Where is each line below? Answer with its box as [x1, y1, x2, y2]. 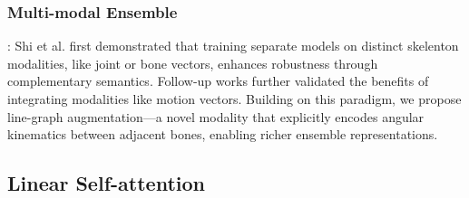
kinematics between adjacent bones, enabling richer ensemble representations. [7, 125, 438, 144]
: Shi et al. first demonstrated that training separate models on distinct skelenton [7, 36, 459, 55]
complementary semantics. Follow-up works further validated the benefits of [7, 71, 429, 90]
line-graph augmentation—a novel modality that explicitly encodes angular [7, 107, 425, 126]
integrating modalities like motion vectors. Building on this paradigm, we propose [7, 90, 462, 108]
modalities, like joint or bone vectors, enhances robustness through [7, 53, 378, 72]
